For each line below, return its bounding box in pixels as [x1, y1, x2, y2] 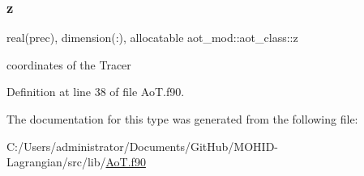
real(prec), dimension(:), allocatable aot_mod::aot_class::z [6, 29, 298, 46]
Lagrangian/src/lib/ [6, 153, 106, 170]
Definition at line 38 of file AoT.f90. [6, 83, 185, 100]
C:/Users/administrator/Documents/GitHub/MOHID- [6, 137, 278, 154]
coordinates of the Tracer [6, 56, 131, 73]
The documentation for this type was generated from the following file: [6, 111, 358, 127]
